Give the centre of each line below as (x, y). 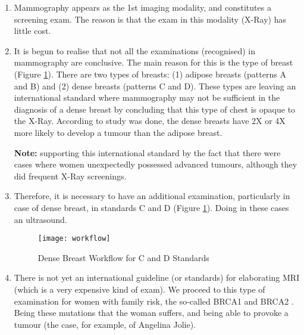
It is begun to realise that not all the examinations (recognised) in (135, 50)
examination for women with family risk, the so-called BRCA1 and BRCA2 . (154, 301)
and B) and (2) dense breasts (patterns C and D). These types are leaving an (155, 86)
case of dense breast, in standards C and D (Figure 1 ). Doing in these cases (151, 207)
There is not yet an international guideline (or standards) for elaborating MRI (157, 277)
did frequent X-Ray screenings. (70, 176)
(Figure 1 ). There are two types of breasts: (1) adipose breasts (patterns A (150, 74)
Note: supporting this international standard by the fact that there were (147, 152)
